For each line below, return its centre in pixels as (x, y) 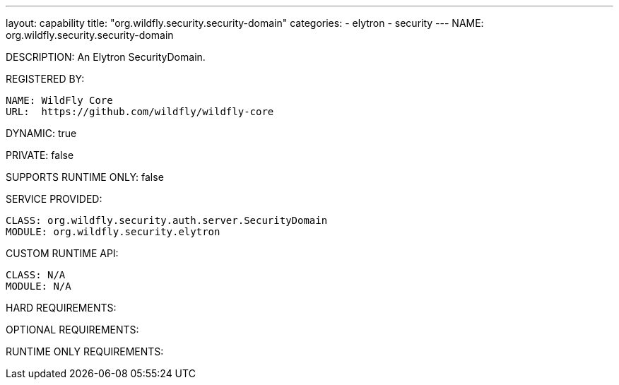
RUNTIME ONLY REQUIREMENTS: (85, 351)
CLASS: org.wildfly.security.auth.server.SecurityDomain (167, 220)
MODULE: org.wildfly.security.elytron (113, 232)
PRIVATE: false (40, 155)
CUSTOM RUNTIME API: (62, 253)
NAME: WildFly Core (59, 100)
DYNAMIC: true (41, 133)
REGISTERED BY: (45, 79)
